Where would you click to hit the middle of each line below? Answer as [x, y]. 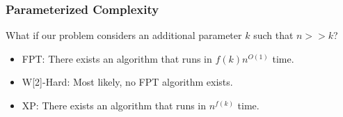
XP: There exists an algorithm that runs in [114, 105]
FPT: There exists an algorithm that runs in [117, 58]
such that [273, 35]
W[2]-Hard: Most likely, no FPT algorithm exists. [127, 82]
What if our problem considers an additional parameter [124, 35]
